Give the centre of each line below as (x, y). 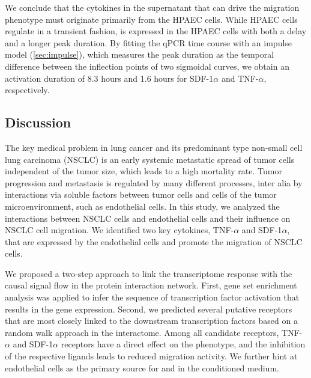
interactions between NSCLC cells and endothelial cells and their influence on (148, 218)
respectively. (27, 90)
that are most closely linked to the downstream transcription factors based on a (151, 321)
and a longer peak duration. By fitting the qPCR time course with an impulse (149, 42)
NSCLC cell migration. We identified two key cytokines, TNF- (119, 230)
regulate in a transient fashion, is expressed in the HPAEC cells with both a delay (156, 31)
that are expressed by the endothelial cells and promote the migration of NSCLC (154, 241)
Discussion (38, 122)
